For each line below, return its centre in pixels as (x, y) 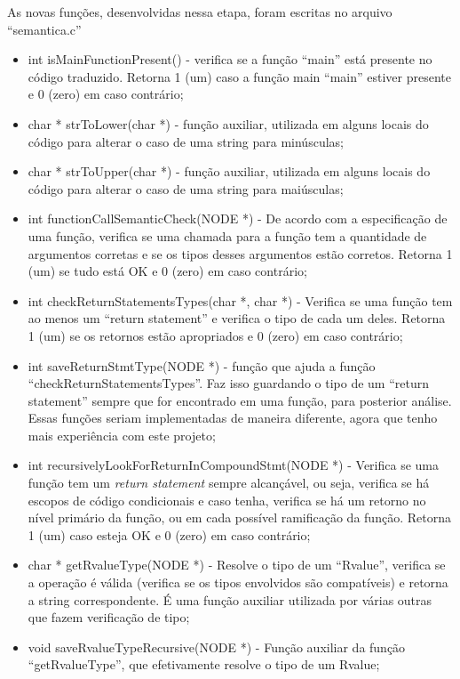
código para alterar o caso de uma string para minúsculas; (186, 141)
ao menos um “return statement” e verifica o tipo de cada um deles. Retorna (237, 318)
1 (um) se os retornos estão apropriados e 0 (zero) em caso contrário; (215, 335)
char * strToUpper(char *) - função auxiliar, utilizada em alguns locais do (229, 171)
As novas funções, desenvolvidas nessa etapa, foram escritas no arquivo (200, 12)
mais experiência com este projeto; (122, 435)
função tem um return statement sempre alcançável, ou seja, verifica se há (229, 483)
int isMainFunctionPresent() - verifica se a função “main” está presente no (230, 59)
